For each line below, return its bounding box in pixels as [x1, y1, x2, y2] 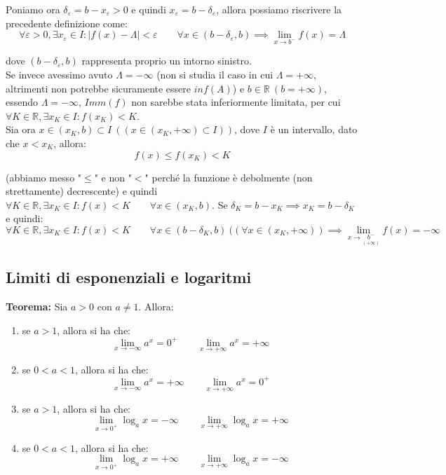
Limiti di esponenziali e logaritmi [6, 266, 252, 288]
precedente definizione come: [6, 15, 128, 30]
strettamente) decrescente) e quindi [6, 184, 158, 198]
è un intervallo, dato [270, 122, 358, 137]
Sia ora [6, 122, 36, 137]
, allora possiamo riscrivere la [216, 2, 342, 16]
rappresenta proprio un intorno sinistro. [81, 53, 252, 68]
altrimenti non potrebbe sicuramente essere [6, 81, 191, 95]
